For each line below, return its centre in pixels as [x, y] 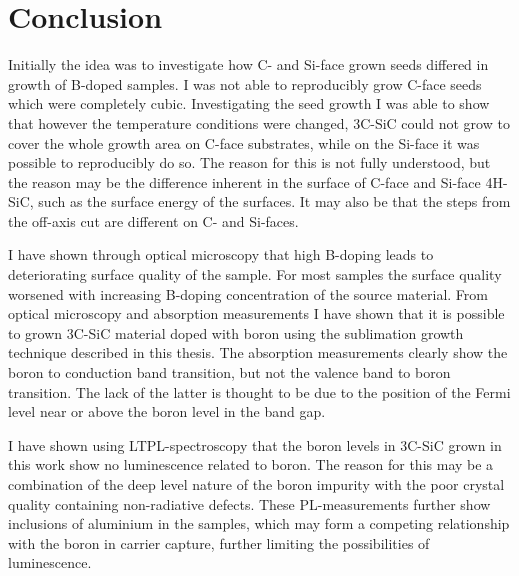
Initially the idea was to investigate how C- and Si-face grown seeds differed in [248, 64]
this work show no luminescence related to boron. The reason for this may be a [251, 464]
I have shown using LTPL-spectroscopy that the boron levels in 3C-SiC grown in [255, 444]
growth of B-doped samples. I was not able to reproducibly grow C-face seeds [245, 83]
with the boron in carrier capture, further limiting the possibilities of [219, 542]
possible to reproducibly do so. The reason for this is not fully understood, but [249, 162]
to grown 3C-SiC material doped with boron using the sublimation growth [236, 332]
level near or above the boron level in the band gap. [167, 411]
